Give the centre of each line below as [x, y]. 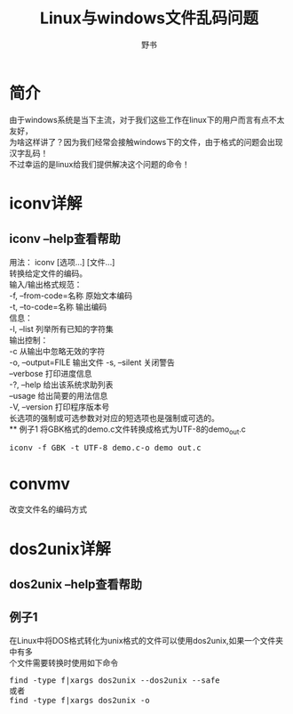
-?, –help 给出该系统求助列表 [61, 385]
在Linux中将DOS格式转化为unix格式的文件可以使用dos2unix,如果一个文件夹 [146, 640]
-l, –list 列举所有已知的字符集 [61, 329]
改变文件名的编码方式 [48, 509]
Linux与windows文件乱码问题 [149, 18]
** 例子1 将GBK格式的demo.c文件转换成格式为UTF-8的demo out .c [127, 430]
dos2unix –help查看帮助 [76, 584]
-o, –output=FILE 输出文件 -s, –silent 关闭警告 [92, 362]
